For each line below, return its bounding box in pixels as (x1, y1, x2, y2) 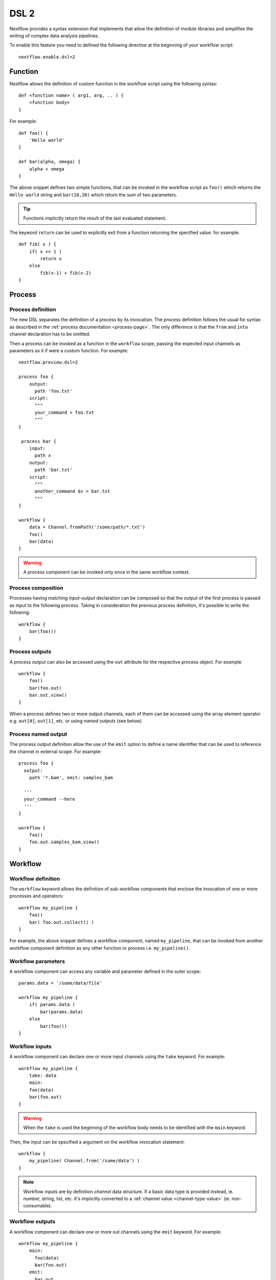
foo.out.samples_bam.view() (29, 839, 100, 845)
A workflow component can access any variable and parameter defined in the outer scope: (9, 968, 201, 974)
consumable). (23, 1203, 52, 1209)
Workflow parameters (9, 957, 65, 965)
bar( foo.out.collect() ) (29, 919, 95, 925)
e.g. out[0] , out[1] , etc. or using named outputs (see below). (9, 718, 143, 724)
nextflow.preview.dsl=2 (18, 359, 78, 366)
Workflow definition (9, 875, 60, 882)
